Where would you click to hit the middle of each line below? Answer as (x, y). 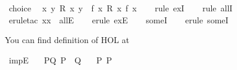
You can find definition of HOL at (67, 40)
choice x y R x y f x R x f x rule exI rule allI (121, 8)
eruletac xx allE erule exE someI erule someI (118, 19)
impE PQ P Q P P (60, 60)
